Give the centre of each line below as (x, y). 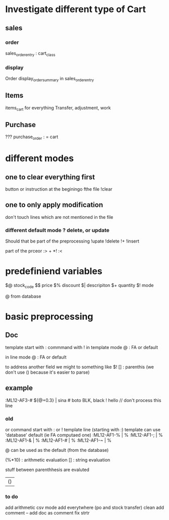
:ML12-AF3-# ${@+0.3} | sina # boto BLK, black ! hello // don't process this (83, 400)
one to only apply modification (54, 205)
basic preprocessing (49, 317)
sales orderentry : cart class (30, 54)
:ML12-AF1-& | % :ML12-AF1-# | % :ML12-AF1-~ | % (59, 440)
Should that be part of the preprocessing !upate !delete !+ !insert (72, 241)
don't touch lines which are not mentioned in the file (59, 217)
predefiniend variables (54, 271)
